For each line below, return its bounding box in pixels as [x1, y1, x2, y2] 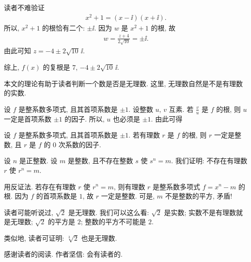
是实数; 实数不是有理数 [164, 207, 236, 217]
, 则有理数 [113, 181, 145, 191]
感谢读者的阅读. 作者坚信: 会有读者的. [4, 249, 123, 259]
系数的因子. [65, 139, 101, 149]
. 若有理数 [128, 130, 160, 140]
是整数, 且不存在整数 [67, 155, 133, 166]
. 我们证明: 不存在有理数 [171, 155, 248, 166]
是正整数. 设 [19, 155, 58, 166]
